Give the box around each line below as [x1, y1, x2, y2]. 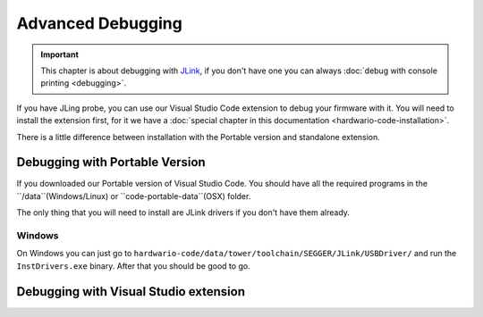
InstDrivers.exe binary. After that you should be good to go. [16, 260, 250, 271]
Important [40, 49, 80, 60]
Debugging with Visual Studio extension [16, 284, 246, 299]
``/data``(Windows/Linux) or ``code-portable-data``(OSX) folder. [16, 190, 251, 201]
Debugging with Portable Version [16, 154, 206, 170]
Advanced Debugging [16, 13, 182, 33]
